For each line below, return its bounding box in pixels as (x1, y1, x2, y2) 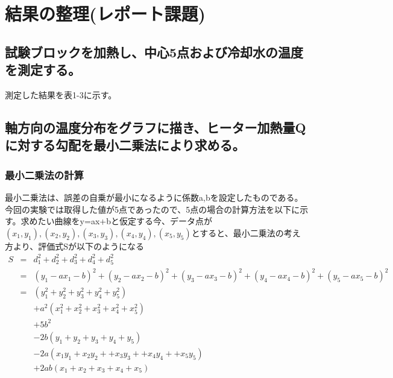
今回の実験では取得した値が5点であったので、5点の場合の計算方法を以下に (5, 203, 300, 215)
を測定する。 (5, 60, 81, 79)
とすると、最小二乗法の (191, 226, 284, 239)
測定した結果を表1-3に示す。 (5, 88, 117, 101)
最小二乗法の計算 (5, 167, 84, 182)
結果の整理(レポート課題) (5, 1, 206, 26)
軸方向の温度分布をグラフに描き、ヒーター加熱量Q (5, 118, 306, 136)
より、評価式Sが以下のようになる (13, 239, 144, 252)
